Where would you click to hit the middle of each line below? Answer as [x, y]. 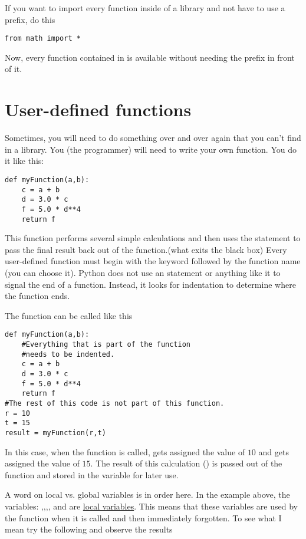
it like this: [24, 161]
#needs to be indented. [68, 354]
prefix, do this [30, 19]
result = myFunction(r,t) [55, 433]
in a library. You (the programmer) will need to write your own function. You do [151, 149]
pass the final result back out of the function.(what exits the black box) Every [146, 249]
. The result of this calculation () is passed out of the [186, 463]
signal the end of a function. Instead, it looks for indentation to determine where [150, 284]
